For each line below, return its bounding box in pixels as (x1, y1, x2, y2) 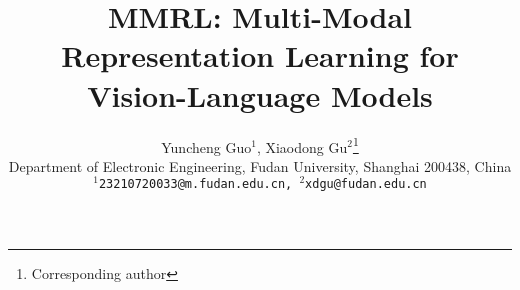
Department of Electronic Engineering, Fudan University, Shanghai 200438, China (8, 155, 512, 176)
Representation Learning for (61, 35, 459, 76)
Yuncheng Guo (161, 136, 252, 157)
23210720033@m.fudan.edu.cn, (98, 177, 293, 192)
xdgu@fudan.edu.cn (305, 177, 427, 192)
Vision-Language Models (87, 74, 433, 115)
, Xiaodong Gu (256, 136, 348, 157)
